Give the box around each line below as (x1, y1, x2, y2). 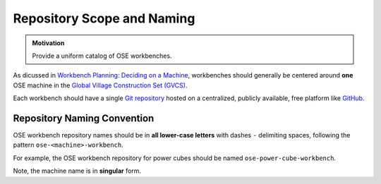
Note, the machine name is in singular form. (13, 166, 141, 176)
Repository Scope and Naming (13, 11, 195, 26)
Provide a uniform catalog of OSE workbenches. (32, 51, 172, 60)
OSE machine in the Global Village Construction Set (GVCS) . (13, 81, 188, 90)
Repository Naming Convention (13, 112, 155, 124)
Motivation (32, 39, 65, 47)
